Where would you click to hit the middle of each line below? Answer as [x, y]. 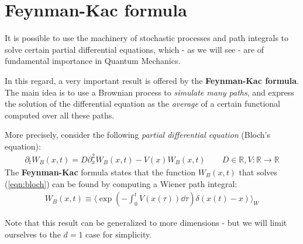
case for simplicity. [119, 234]
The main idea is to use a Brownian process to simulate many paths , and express [149, 92]
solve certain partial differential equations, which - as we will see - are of [134, 49]
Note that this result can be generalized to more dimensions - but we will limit [146, 223]
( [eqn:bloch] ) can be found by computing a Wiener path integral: [121, 183]
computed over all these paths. [60, 115]
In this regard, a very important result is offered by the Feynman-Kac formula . [152, 80]
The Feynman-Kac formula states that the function [100, 172]
